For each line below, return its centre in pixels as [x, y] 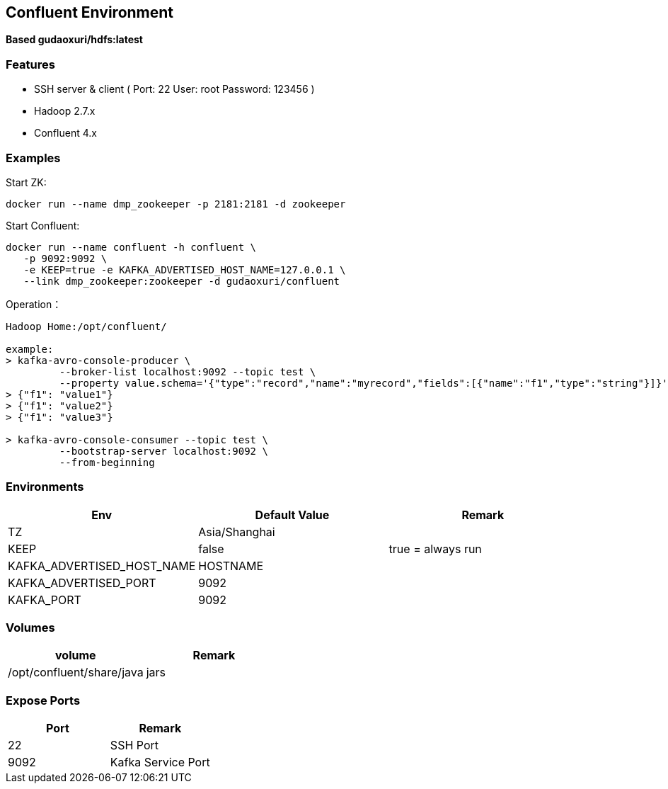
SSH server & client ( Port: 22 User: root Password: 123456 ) [174, 89]
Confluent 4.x [65, 133]
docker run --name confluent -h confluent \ [131, 247]
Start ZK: [26, 182]
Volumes [30, 628]
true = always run [435, 549]
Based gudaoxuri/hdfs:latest [74, 40]
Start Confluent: [43, 225]
